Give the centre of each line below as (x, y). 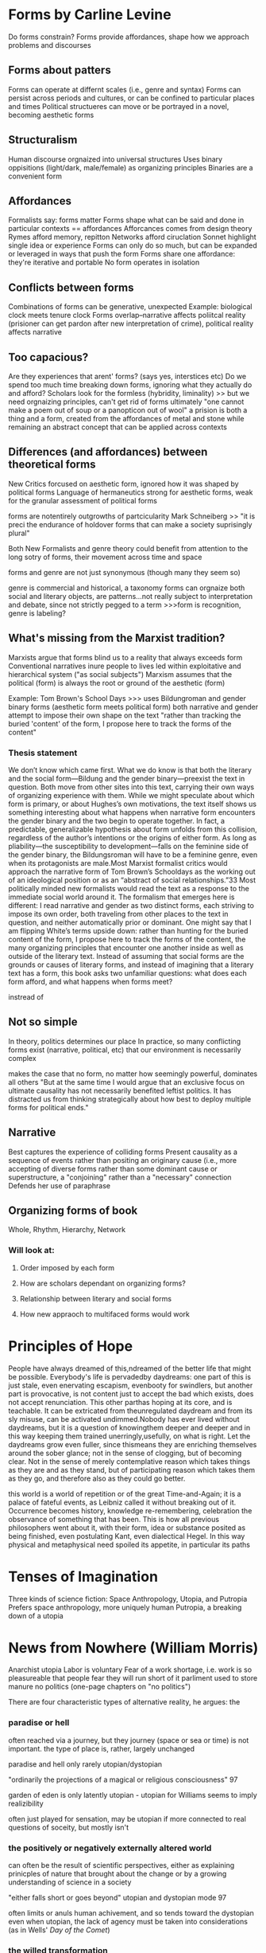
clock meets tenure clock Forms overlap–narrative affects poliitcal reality (127, 315)
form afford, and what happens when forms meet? (91, 981)
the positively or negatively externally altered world (110, 1848)
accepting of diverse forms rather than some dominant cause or (113, 1168)
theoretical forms (52, 465)
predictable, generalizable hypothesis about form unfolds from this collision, (133, 829)
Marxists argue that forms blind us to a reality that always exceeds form (125, 657)
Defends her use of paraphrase (60, 1185)
